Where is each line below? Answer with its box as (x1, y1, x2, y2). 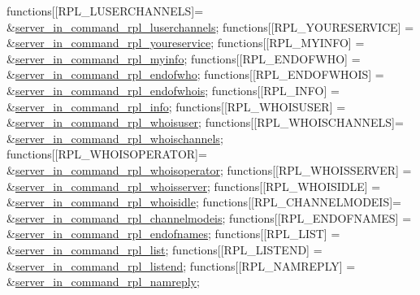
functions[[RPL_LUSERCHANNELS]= (6, 2, 204, 19)
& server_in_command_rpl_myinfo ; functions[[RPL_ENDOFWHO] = (6, 50, 361, 67)
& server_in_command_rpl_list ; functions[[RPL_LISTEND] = (6, 241, 323, 258)
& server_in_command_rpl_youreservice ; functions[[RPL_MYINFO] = (6, 34, 365, 51)
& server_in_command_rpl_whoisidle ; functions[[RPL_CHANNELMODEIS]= (6, 193, 401, 210)
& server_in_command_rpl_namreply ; (6, 273, 200, 290)
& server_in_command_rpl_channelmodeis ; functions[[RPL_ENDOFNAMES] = (6, 209, 412, 226)
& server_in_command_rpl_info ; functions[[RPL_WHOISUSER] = (6, 98, 346, 115)
